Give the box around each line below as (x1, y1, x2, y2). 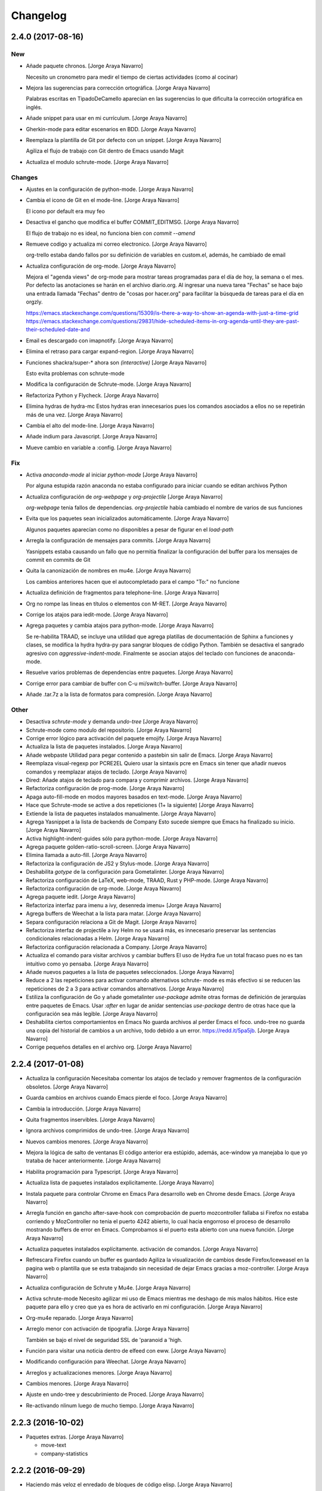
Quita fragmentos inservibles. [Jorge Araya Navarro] (26, 1116, 155, 1123)
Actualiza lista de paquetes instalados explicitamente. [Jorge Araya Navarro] (26, 1179, 214, 1186)
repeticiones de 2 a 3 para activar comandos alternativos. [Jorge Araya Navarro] (26, 985, 224, 992)
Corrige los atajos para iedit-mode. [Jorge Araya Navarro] (26, 611, 168, 618)
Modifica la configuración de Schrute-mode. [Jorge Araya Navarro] (26, 381, 191, 388)
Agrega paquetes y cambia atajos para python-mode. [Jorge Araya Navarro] (26, 622, 214, 629)
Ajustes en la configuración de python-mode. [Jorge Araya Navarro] (26, 185, 194, 193)
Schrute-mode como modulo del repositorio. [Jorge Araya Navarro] (26, 726, 192, 734)
